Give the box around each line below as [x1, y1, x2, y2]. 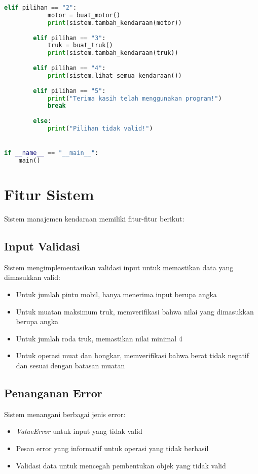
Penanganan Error [4, 385, 102, 400]
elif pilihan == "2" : [4, 4, 77, 11]
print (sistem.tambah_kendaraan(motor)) [47, 19, 182, 26]
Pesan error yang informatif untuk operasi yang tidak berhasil [16, 443, 209, 453]
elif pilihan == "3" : [33, 34, 106, 42]
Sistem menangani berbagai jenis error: [4, 408, 126, 419]
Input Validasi [4, 238, 80, 254]
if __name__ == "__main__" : [4, 149, 99, 157]
